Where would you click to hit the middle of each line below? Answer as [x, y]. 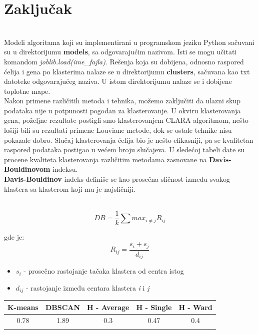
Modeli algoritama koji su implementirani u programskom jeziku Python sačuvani [129, 42]
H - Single [154, 307]
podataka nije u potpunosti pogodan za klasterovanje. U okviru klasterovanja [122, 110]
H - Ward [195, 307]
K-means [23, 307]
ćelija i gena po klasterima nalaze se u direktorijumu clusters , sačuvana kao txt [127, 71]
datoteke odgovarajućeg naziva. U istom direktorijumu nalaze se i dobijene [118, 81]
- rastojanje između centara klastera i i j [87, 288]
